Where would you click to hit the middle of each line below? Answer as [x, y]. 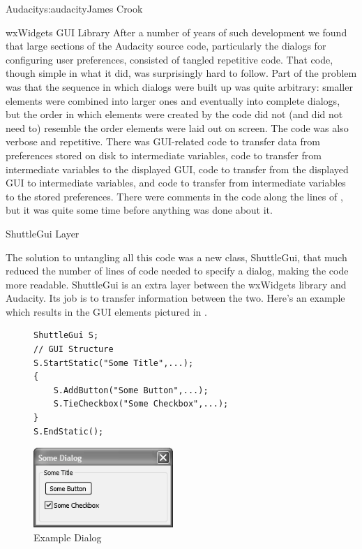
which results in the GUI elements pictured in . [106, 311]
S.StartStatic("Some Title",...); [114, 363]
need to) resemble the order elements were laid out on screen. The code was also [177, 127]
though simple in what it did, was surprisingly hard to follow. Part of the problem [181, 73]
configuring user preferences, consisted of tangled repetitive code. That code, [169, 59]
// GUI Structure [74, 350]
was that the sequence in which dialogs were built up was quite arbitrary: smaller [179, 86]
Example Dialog [68, 537]
